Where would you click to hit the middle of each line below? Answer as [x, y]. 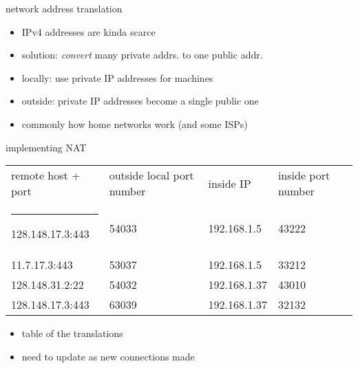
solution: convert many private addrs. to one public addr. [142, 55]
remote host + [46, 175]
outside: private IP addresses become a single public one [140, 101]
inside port [304, 175]
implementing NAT [46, 147]
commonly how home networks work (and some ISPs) [135, 123]
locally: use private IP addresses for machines [117, 77]
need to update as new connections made [108, 356]
